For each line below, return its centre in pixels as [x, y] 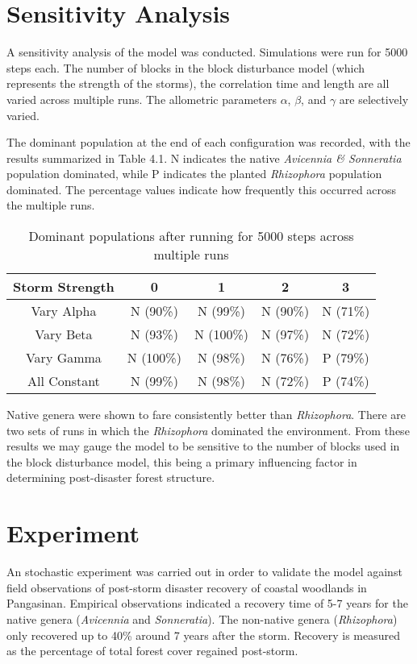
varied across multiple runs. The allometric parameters [142, 99]
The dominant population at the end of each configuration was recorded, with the [208, 142]
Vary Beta [64, 334]
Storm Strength [64, 287]
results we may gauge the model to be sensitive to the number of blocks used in [203, 446]
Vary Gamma [63, 358]
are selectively [374, 99]
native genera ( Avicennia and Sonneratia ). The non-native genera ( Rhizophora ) [202, 618]
